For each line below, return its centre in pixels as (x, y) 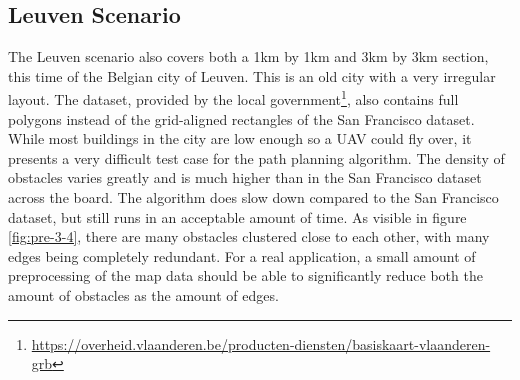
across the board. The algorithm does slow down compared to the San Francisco (253, 197)
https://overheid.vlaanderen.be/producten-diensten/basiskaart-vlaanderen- (261, 343)
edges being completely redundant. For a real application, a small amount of (242, 255)
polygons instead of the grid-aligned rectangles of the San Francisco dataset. (241, 118)
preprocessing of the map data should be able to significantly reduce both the (245, 275)
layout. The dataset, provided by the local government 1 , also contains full (233, 98)
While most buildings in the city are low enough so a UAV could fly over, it (240, 138)
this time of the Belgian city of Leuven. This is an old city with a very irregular (252, 75)
